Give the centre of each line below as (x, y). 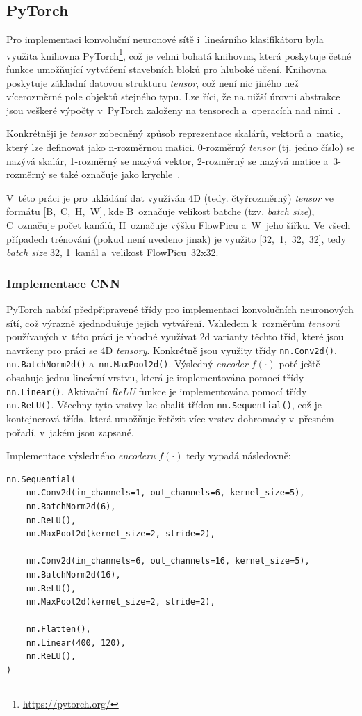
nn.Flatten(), (58, 629)
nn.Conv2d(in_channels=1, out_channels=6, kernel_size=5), (165, 493)
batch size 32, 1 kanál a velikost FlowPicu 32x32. (113, 252)
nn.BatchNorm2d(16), (73, 574)
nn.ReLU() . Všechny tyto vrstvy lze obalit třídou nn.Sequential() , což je (164, 405)
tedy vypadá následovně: (239, 455)
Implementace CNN (64, 283)
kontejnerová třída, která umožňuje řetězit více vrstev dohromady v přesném (170, 418)
